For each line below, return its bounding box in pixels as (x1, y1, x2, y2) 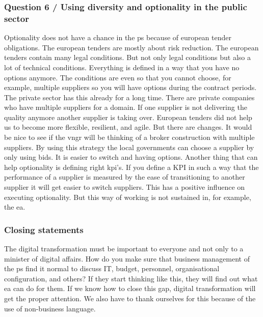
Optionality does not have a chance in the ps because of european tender (4, 32, 231, 43)
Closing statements (4, 223, 84, 236)
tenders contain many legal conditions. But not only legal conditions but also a (4, 52, 251, 63)
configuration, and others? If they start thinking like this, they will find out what (4, 273, 258, 283)
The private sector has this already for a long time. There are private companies (4, 92, 255, 102)
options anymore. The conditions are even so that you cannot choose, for (4, 72, 231, 82)
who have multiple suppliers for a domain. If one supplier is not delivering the (4, 102, 247, 112)
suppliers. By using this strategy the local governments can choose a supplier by (4, 141, 254, 152)
